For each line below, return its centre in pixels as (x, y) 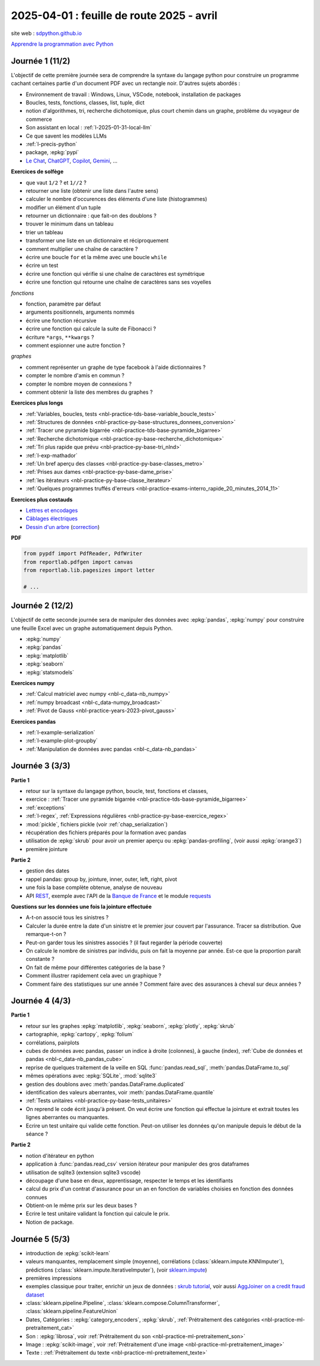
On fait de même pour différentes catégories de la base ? (95, 967)
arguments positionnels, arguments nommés (80, 312)
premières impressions (54, 1278)
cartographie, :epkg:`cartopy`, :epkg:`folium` (80, 1034)
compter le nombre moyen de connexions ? (79, 384)
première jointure (47, 849)
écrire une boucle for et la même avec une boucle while (96, 257)
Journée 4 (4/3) (41, 1001)
